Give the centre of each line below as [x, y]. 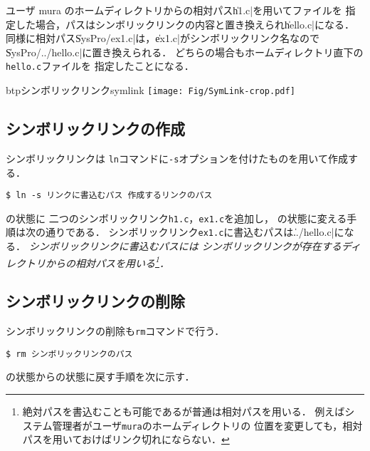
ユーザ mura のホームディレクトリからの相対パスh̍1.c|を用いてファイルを [174, 10]
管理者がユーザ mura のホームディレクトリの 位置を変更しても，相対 [207, 425]
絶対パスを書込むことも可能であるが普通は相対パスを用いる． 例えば [184, 411]
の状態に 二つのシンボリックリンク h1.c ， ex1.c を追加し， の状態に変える [176, 218]
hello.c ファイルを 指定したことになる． [100, 66]
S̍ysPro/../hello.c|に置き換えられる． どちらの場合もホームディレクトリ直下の [185, 52]
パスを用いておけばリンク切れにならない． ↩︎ [126, 439]
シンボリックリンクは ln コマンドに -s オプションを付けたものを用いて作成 [177, 158]
